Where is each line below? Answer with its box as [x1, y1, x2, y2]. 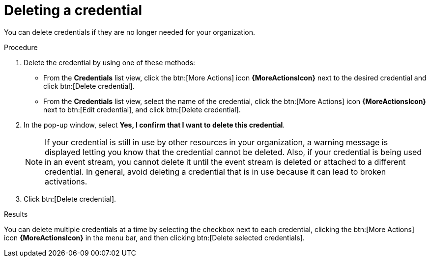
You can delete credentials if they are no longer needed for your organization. [4, 27, 255, 36]
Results [4, 209, 28, 218]
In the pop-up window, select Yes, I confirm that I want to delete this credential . [24, 120, 285, 129]
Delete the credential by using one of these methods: [24, 58, 196, 67]
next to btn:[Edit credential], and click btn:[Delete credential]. [43, 105, 241, 114]
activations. [45, 176, 87, 186]
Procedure [4, 43, 38, 52]
